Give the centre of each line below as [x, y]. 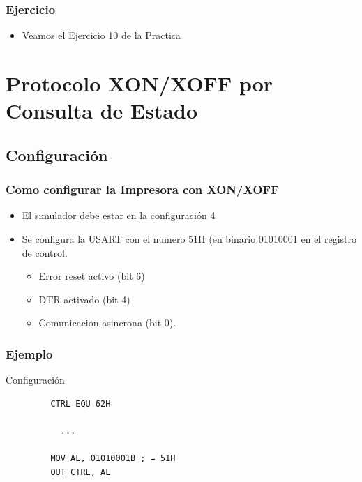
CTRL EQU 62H [81, 404]
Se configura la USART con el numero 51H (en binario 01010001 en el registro [189, 238]
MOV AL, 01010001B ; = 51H [113, 459]
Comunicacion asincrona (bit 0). [107, 323]
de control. [45, 252]
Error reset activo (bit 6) [92, 276]
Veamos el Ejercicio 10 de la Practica [101, 35]
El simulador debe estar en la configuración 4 [119, 215]
